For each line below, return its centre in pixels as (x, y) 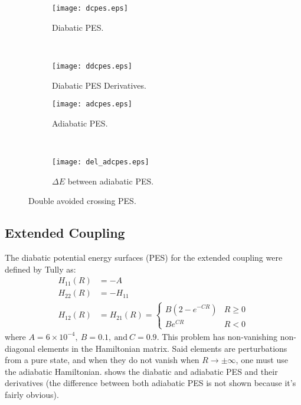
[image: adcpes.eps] (92, 104)
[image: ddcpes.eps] (92, 66)
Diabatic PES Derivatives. (99, 85)
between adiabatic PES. (111, 181)
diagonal (20, 348)
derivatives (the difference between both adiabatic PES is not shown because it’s (150, 383)
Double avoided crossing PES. (82, 201)
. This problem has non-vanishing (217, 336)
